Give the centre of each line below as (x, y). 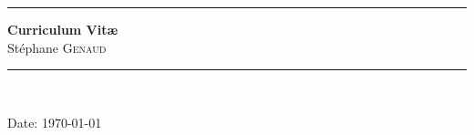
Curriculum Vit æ (63, 29)
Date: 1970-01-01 (55, 122)
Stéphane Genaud (57, 47)
